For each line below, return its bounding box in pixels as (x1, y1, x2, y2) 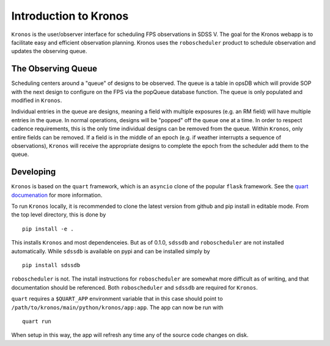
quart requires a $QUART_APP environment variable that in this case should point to (11, 295, 223, 303)
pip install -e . (22, 225, 74, 232)
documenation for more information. (11, 191, 103, 199)
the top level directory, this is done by (11, 211, 106, 218)
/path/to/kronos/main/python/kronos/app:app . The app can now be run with (11, 303, 224, 311)
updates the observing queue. (11, 48, 87, 55)
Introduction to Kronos (11, 9, 129, 23)
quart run (22, 318, 51, 325)
